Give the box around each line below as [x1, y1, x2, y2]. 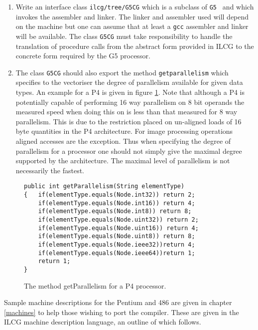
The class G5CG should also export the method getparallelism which [15, 67, 229, 77]
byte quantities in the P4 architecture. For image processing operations [15, 126, 233, 136]
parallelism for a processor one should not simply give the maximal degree [15, 145, 242, 156]
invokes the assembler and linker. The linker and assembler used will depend [15, 11, 249, 21]
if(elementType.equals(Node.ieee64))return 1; [38, 249, 195, 257]
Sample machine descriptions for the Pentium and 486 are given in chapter [4, 297, 232, 308]
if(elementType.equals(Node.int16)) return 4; [38, 199, 195, 207]
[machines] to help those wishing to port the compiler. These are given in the [4, 307, 239, 317]
